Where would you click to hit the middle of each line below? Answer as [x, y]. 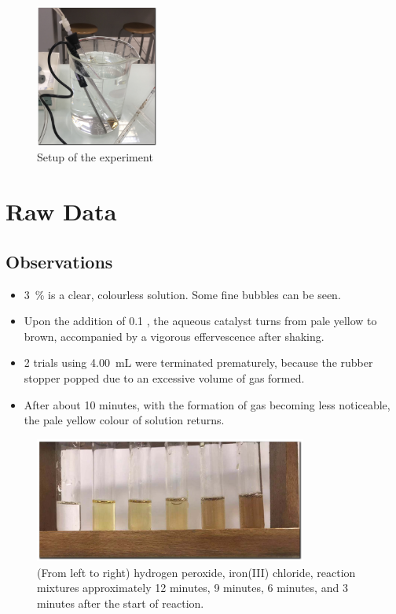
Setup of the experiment [95, 157]
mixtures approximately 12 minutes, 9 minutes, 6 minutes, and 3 [192, 588]
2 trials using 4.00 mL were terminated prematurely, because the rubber [198, 362]
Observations [59, 261]
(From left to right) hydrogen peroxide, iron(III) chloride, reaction [196, 572]
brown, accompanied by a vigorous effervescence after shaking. [174, 336]
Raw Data [61, 211]
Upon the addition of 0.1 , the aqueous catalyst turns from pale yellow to [200, 321]
